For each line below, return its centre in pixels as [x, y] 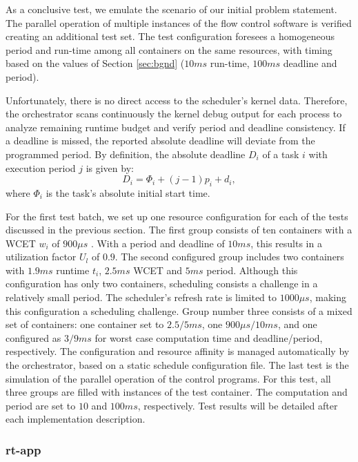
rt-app [23, 449]
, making [328, 297]
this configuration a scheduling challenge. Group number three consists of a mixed [179, 310]
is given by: [110, 167]
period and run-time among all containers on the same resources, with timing [169, 49]
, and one [297, 324]
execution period [41, 167]
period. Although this [252, 270]
